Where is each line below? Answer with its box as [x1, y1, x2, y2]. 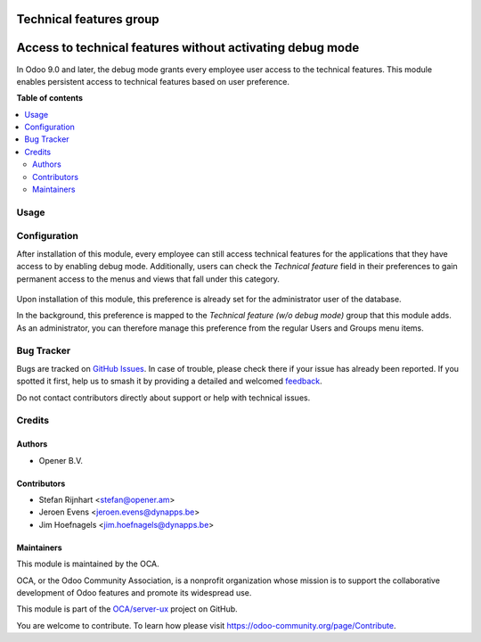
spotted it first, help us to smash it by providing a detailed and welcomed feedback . [16, 375, 322, 387]
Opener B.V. [38, 455, 84, 465]
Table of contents [16, 93, 84, 103]
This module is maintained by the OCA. [16, 558, 159, 570]
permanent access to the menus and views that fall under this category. [16, 273, 281, 284]
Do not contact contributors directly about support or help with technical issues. [16, 392, 311, 403]
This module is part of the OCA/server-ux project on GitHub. [16, 604, 238, 614]
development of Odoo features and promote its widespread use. [16, 587, 252, 597]
